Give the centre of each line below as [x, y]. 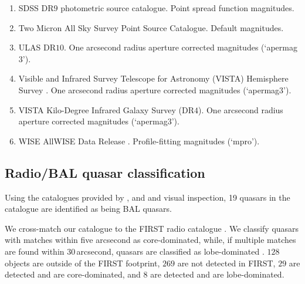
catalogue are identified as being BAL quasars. [88, 209]
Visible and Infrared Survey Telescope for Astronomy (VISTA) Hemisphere [153, 78]
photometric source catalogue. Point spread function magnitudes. [177, 8]
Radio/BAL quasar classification [105, 172]
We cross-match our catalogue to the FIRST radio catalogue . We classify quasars [152, 228]
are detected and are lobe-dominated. [217, 274]
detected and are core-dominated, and [73, 274]
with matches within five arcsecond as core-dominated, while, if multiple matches [150, 240]
